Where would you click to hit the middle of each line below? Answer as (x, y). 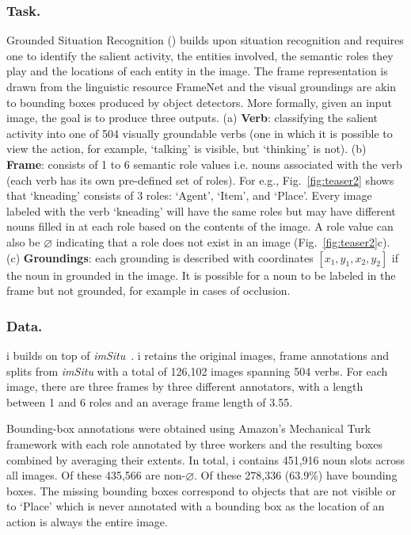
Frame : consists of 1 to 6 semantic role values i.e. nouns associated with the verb (204, 164)
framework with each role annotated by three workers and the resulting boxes (194, 443)
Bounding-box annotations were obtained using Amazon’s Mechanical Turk (189, 428)
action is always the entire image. (87, 521)
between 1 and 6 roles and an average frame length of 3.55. (150, 401)
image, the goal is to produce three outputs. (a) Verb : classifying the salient (192, 118)
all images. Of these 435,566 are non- (96, 475)
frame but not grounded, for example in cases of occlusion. (148, 290)
